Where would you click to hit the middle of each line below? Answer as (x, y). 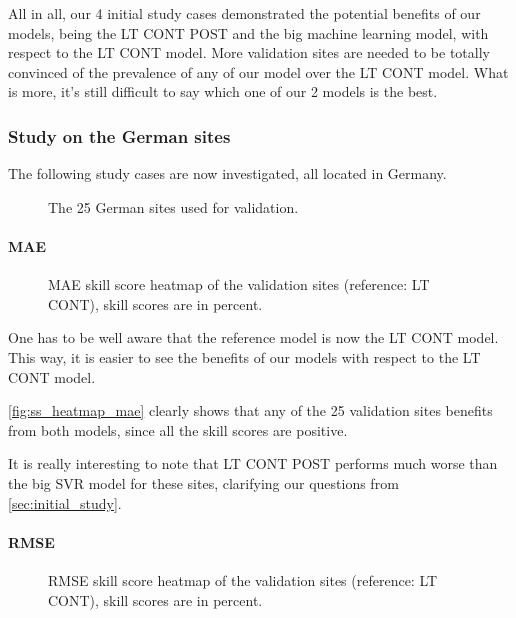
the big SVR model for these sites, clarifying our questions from (203, 482)
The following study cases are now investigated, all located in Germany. (227, 173)
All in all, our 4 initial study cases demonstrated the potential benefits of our (244, 13)
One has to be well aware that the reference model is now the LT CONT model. (253, 337)
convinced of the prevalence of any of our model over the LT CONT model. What (258, 71)
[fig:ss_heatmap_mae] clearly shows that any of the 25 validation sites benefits (250, 410)
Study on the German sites (119, 135)
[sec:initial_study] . (65, 502)
